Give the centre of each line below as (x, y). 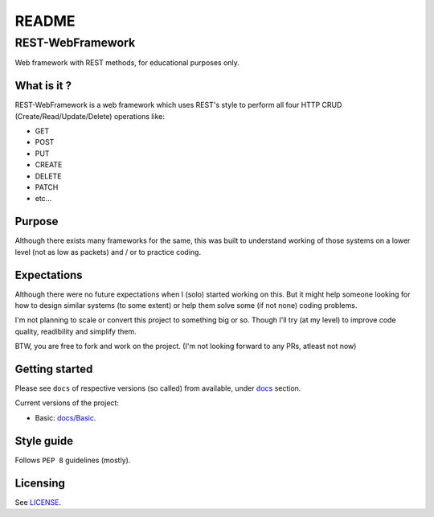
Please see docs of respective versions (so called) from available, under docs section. (158, 388)
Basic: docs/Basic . (66, 417)
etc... (43, 199)
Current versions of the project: (67, 403)
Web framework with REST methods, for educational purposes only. (127, 63)
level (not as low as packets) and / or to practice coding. (108, 252)
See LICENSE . (38, 502)
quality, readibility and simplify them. (76, 331)
